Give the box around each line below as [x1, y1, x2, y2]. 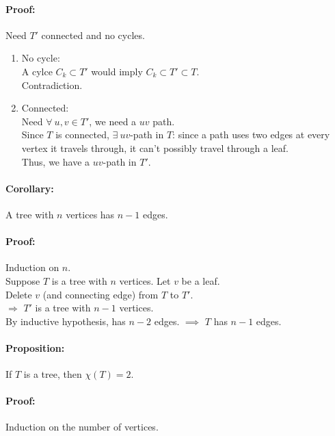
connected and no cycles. [41, 27, 145, 42]
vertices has [66, 207, 115, 221]
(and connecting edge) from [42, 287, 159, 301]
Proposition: [5, 340, 65, 355]
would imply [91, 64, 143, 78]
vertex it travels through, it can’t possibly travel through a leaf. [21, 140, 289, 155]
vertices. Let [119, 273, 171, 287]
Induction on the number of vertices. [5, 420, 159, 434]
